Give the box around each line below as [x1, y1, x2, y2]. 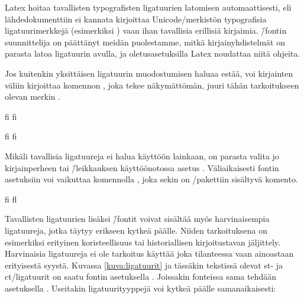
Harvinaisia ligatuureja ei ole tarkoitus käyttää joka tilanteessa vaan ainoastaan [5, 247, 294, 260]
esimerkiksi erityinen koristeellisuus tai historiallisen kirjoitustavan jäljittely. [5, 235, 280, 248]
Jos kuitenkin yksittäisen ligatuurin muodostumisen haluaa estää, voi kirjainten [5, 67, 293, 79]
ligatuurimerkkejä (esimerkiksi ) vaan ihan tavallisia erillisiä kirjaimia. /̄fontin [5, 24, 287, 37]
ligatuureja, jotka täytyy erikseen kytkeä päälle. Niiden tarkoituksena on [5, 224, 268, 236]
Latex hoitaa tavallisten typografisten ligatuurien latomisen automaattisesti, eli [5, 1, 292, 13]
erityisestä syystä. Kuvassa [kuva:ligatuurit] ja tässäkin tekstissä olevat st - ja [5, 258, 283, 271]
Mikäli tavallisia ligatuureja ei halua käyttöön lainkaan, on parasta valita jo [5, 149, 279, 162]
